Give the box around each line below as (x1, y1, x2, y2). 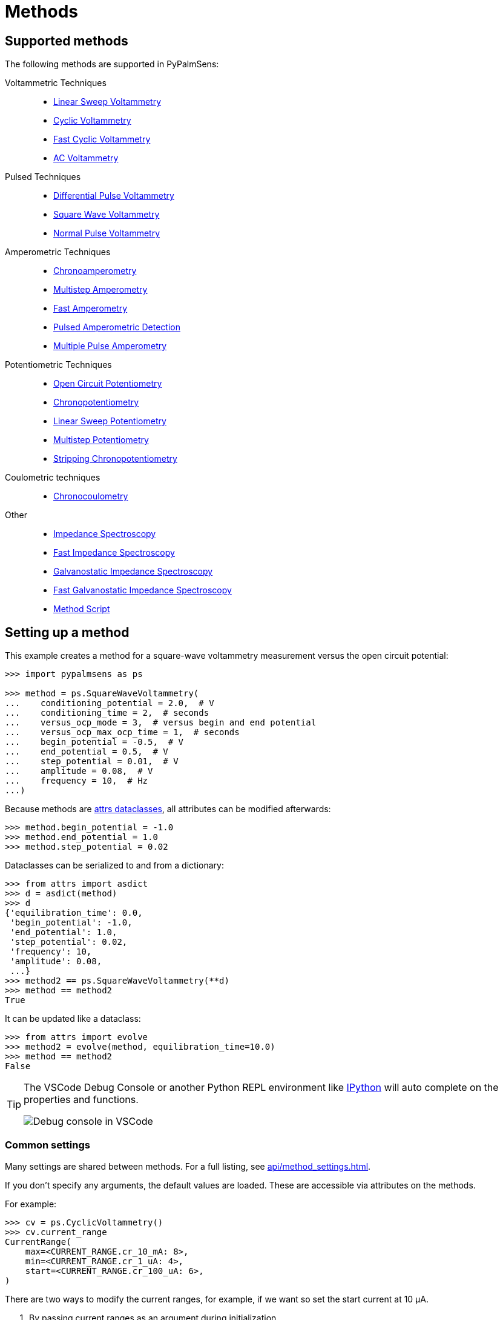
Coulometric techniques (5, 472, 100, 483)
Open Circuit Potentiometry (53, 378, 162, 389)
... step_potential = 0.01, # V (5, 756, 179, 767)
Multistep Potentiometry (53, 435, 149, 445)
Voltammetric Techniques (5, 78, 107, 88)
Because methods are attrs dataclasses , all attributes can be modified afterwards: (5, 804, 331, 815)
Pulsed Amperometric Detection (53, 322, 181, 333)
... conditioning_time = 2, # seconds (5, 708, 209, 718)
